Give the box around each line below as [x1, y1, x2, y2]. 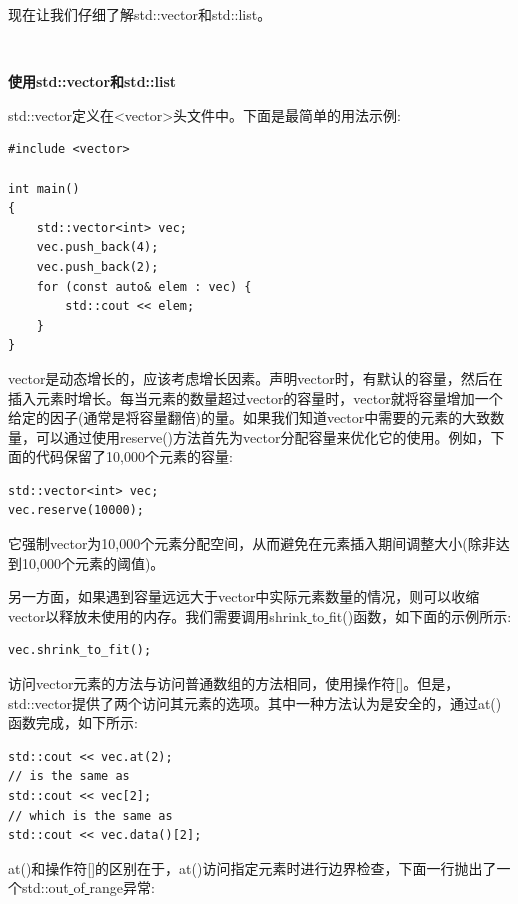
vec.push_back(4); [36, 240, 159, 255]
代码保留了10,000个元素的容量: [35, 446, 233, 467]
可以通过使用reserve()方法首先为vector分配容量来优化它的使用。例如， [35, 426, 491, 447]
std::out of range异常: [21, 877, 155, 898]
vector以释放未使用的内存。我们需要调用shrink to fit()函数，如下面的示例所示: [8, 605, 512, 626]
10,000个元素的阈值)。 [21, 552, 165, 573]
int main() [8, 181, 80, 196]
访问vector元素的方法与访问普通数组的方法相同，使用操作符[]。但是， [8, 673, 460, 694]
